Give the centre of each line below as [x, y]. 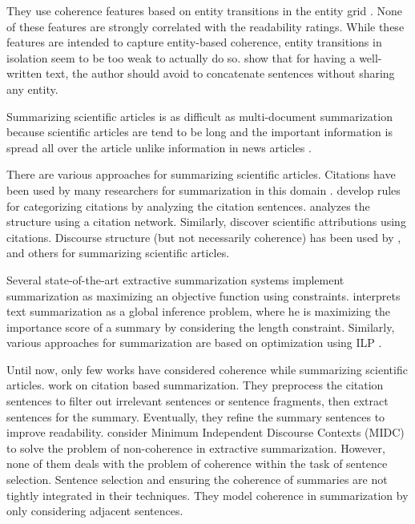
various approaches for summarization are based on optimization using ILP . [194, 343]
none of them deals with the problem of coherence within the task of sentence [197, 464]
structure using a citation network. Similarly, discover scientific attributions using [206, 222]
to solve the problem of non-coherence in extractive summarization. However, [196, 447]
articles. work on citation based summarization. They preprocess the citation [195, 385]
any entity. [32, 89]
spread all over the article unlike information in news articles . [159, 147]
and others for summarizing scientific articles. [118, 253]
